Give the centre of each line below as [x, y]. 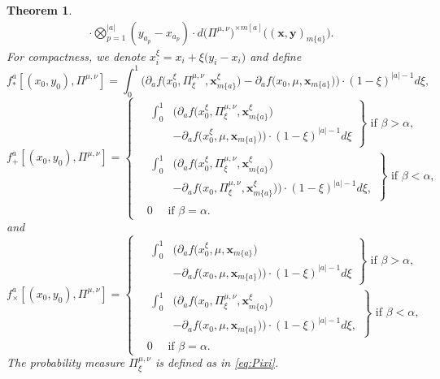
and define [276, 56]
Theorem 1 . [39, 10]
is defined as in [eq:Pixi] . [217, 362]
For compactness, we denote [76, 56]
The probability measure [66, 362]
